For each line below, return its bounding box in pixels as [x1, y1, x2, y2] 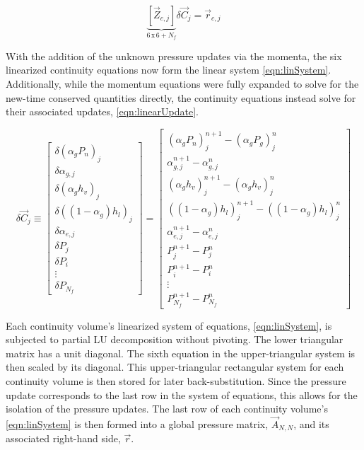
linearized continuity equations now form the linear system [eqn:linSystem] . [6, 62, 331, 77]
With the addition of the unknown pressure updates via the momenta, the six [6, 48, 342, 63]
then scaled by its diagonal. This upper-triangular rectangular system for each [6, 359, 344, 374]
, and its [293, 416, 329, 431]
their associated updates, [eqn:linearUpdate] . [6, 104, 199, 119]
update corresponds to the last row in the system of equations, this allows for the [6, 387, 358, 402]
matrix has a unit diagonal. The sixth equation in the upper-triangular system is [6, 345, 356, 360]
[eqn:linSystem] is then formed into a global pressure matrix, [6, 416, 269, 431]
